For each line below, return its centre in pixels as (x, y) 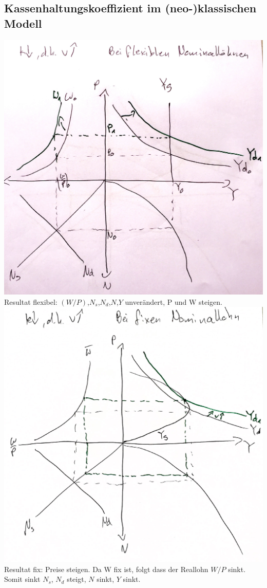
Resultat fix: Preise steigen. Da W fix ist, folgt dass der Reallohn (106, 569)
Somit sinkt (22, 579)
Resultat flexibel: (31, 301)
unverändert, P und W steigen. (174, 301)
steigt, (77, 579)
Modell (23, 23)
